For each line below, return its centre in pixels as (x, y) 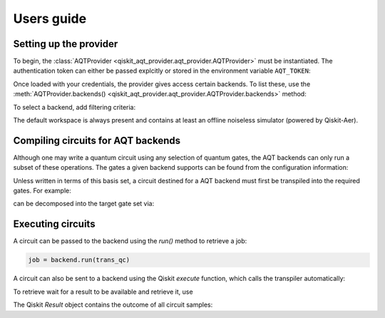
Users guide (50, 19)
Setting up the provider (66, 44)
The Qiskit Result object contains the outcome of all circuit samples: (113, 305)
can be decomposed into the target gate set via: (84, 204)
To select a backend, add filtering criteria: (75, 107)
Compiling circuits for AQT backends (97, 140)
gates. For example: (42, 191)
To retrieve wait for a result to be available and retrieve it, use (103, 292)
